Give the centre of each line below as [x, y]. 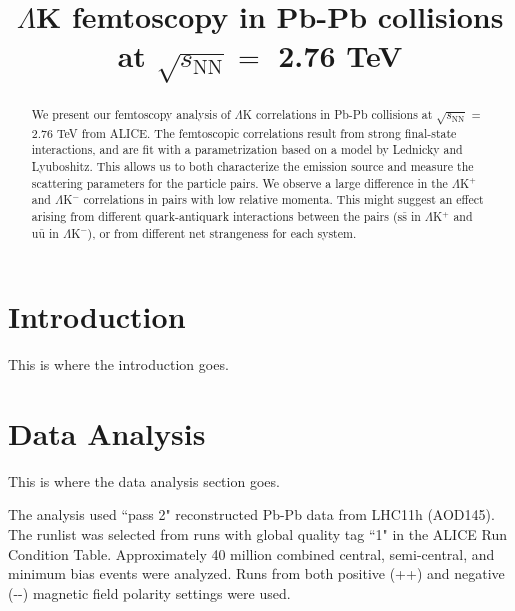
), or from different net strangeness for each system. [222, 232]
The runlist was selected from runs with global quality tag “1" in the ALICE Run [257, 534]
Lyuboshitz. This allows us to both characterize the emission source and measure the [252, 165]
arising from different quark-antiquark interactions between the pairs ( [214, 215]
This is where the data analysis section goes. [144, 480]
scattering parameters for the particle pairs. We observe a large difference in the [239, 182]
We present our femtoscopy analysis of [131, 113]
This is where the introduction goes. [118, 364]
